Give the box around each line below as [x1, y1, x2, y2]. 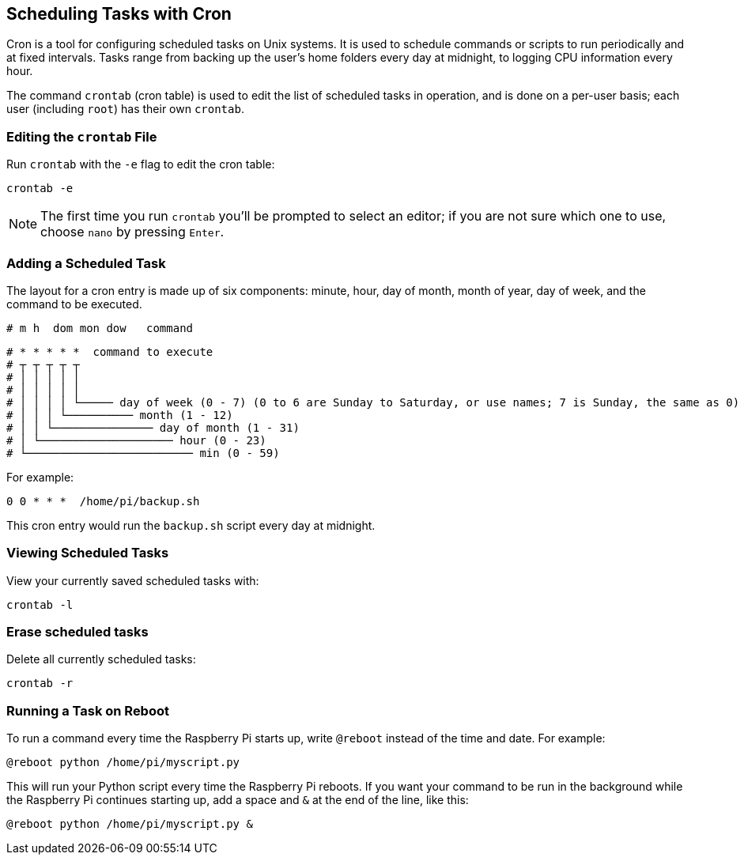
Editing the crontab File [6, 128, 157, 145]
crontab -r [6, 677, 74, 690]
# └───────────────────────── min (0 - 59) [6, 446, 280, 459]
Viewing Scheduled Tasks [6, 545, 169, 561]
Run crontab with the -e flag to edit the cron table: [6, 157, 275, 172]
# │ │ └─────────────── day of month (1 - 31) [6, 421, 300, 434]
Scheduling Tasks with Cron [6, 4, 232, 24]
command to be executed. [6, 296, 142, 311]
